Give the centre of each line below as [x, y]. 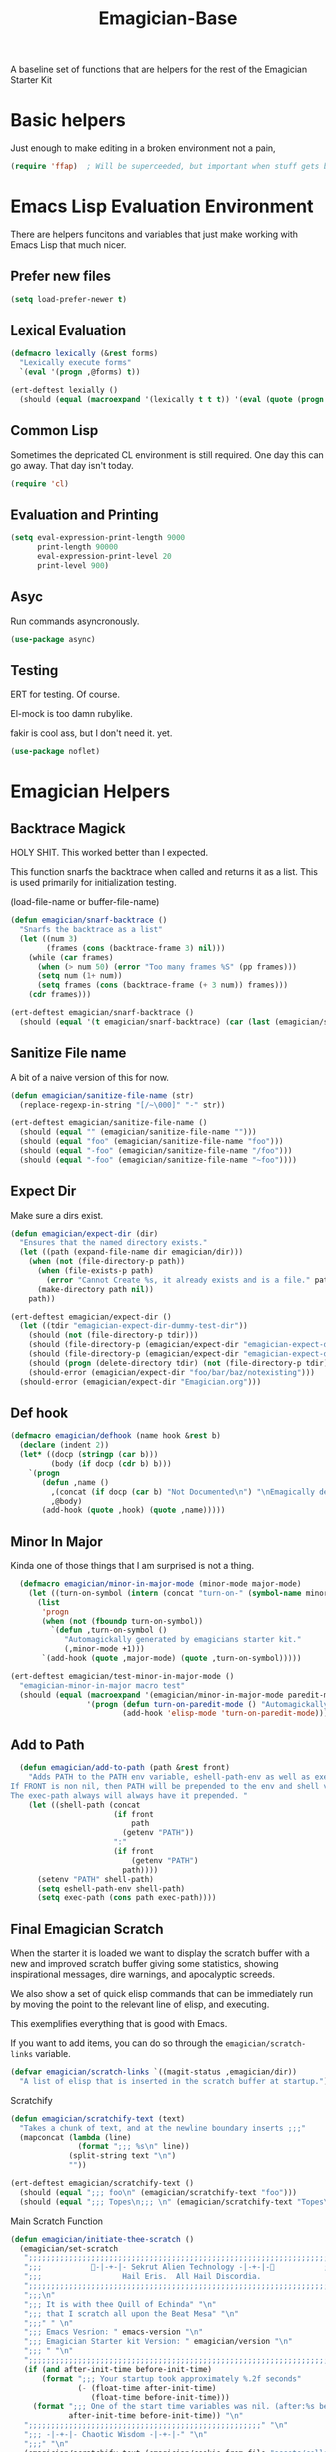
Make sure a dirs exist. [57, 1215]
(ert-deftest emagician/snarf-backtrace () [102, 1013]
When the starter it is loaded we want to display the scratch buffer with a [160, 1953]
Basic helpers [68, 120]
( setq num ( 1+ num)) [79, 976]
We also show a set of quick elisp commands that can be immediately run [162, 1994]
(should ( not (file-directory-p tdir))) [113, 1335]
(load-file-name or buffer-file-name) [85, 902]
